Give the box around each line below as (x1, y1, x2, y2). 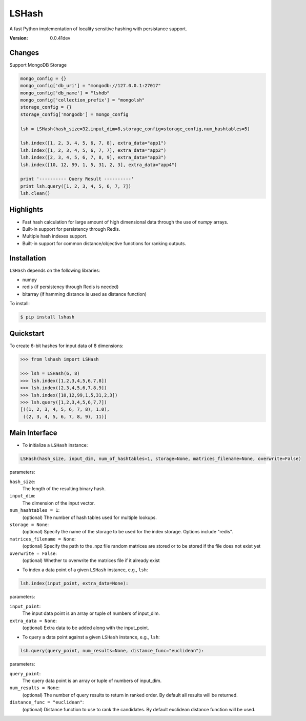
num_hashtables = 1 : (9, 507, 60, 513)
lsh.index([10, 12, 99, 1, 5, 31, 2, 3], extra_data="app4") (20, 162, 177, 168)
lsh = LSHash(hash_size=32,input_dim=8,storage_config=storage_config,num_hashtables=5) (20, 126, 251, 132)
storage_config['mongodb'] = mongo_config (20, 111, 129, 117)
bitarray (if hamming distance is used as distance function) (22, 291, 147, 297)
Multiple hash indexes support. (22, 233, 88, 239)
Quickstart (9, 329, 45, 338)
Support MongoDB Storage (9, 62, 67, 68)
